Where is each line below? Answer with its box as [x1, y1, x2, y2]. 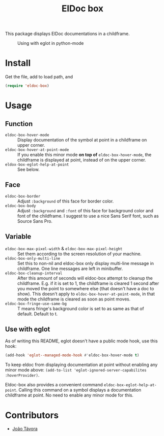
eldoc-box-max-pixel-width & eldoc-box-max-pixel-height [5, 245, 123, 251]
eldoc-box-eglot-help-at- [104, 383, 157, 388]
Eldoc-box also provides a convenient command [5, 382, 103, 388]
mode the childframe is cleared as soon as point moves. [17, 296, 131, 302]
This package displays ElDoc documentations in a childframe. [5, 31, 130, 37]
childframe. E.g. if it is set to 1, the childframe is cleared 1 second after [17, 280, 160, 286]
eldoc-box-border [5, 194, 41, 199]
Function [5, 119, 33, 128]
